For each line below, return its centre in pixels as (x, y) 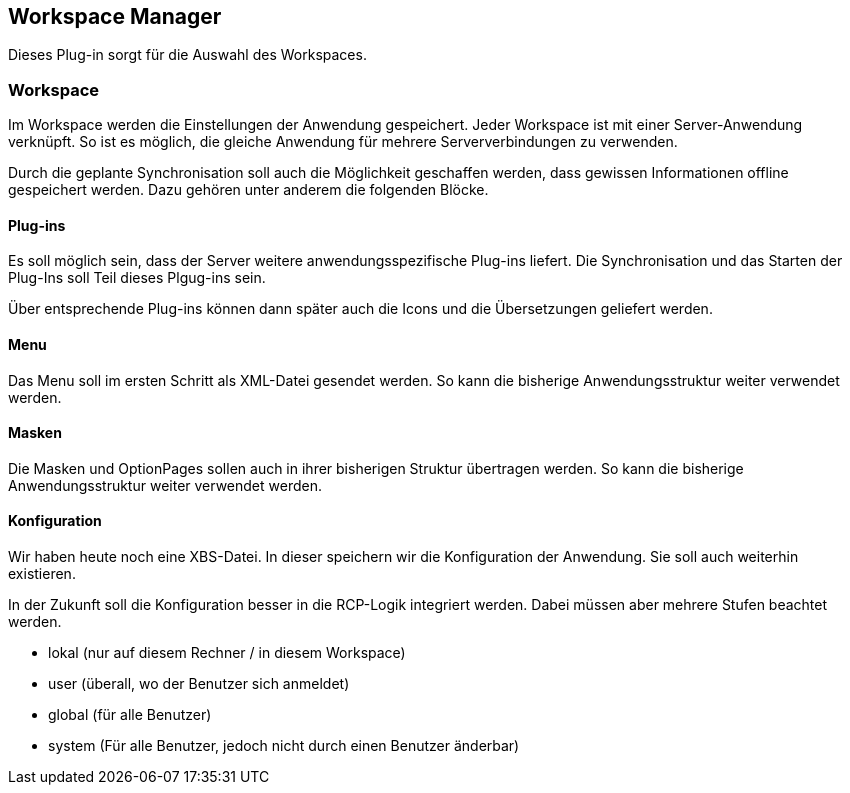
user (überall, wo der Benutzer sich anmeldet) (199, 684)
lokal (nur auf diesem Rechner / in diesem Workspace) (227, 653)
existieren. (42, 574)
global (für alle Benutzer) (130, 715)
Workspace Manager (115, 16)
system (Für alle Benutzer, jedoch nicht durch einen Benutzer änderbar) (284, 746)
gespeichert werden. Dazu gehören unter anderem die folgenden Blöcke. (248, 190)
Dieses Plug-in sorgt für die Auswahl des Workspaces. (187, 55)
